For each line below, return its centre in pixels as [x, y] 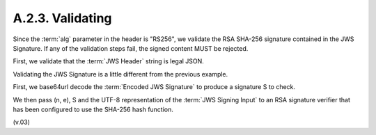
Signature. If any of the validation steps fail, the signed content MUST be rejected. [131, 48]
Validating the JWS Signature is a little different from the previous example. [120, 74]
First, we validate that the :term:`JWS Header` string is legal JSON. [109, 61]
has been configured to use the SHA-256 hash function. [93, 109]
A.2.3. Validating [62, 18]
